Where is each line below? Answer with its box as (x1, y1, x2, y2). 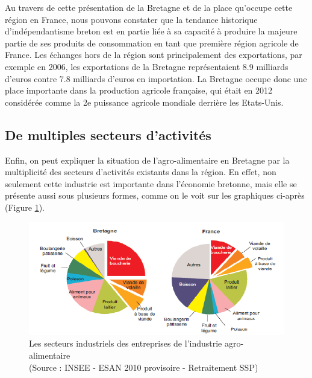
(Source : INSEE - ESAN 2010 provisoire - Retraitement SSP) (29, 360, 258, 373)
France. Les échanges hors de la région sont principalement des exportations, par (5, 48, 302, 61)
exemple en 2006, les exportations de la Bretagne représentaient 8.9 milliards (5, 60, 289, 72)
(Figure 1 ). (5, 200, 45, 213)
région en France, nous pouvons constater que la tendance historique (5, 13, 258, 25)
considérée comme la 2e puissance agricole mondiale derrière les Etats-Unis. (5, 95, 284, 108)
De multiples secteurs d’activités (5, 125, 211, 144)
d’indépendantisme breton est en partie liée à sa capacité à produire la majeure (5, 25, 298, 37)
